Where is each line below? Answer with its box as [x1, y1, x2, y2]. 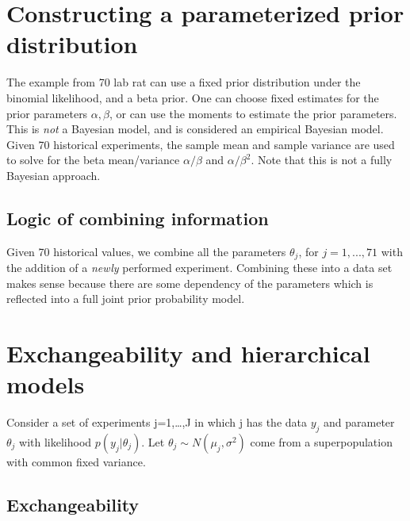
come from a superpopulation [250, 434, 393, 450]
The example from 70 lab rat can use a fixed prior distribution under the [6, 74, 361, 90]
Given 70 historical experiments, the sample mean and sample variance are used [6, 136, 395, 152]
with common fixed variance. [6, 454, 146, 470]
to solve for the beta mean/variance [6, 151, 180, 168]
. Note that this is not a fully [251, 151, 393, 168]
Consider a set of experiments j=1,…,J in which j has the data [6, 414, 308, 431]
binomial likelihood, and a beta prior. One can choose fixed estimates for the [6, 89, 379, 105]
